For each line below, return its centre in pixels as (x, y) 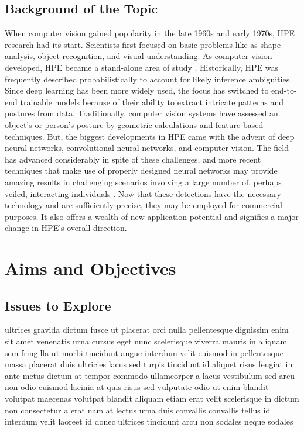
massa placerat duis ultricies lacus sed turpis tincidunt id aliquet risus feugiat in (149, 364)
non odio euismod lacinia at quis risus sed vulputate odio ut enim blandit (137, 387)
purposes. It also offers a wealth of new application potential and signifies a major (152, 216)
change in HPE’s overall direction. (66, 228)
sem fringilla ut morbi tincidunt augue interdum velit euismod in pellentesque (144, 352)
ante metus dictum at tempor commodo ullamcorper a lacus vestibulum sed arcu (150, 375)
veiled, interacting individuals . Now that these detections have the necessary (143, 193)
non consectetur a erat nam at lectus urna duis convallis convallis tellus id (138, 410)
